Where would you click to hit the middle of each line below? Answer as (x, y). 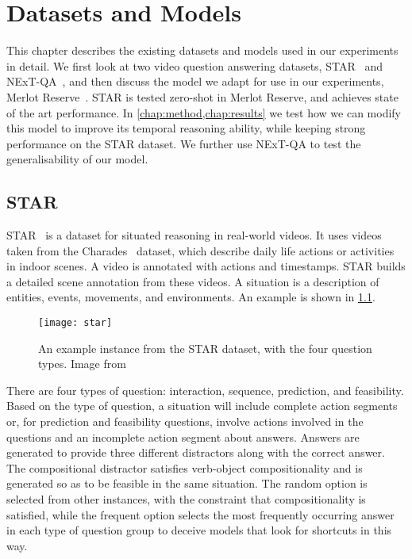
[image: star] (75, 323)
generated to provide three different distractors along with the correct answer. (196, 452)
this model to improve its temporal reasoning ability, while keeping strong (186, 128)
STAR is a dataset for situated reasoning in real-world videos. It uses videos (194, 235)
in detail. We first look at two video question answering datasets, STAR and (194, 65)
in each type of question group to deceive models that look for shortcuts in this (199, 530)
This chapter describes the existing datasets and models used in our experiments (202, 50)
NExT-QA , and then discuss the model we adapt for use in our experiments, (195, 81)
